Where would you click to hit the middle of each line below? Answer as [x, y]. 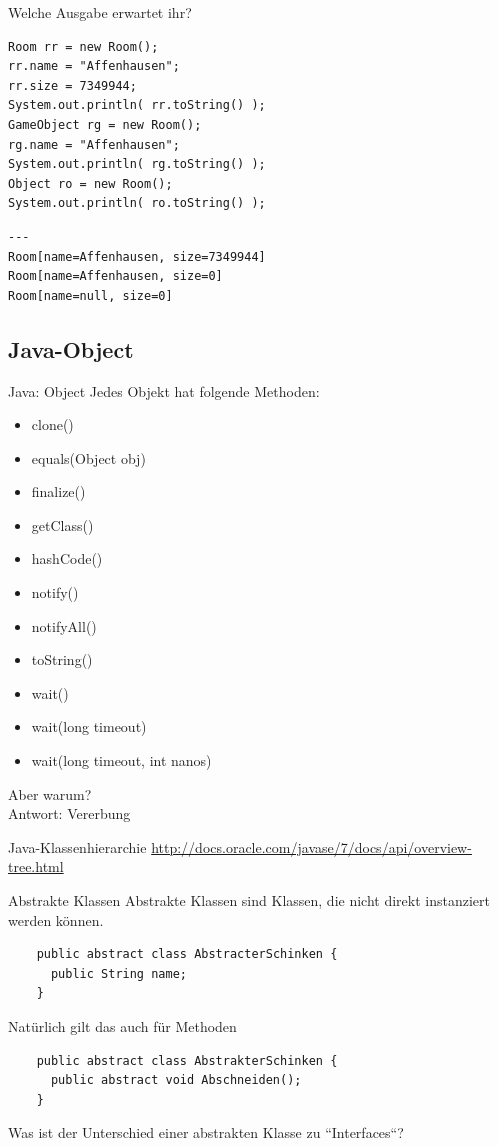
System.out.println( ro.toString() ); [137, 203]
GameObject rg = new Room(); [105, 124]
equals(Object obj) [88, 457]
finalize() [58, 491]
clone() [52, 424]
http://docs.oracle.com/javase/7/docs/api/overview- [311, 846]
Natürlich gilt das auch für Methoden [122, 1025]
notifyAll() [64, 625]
